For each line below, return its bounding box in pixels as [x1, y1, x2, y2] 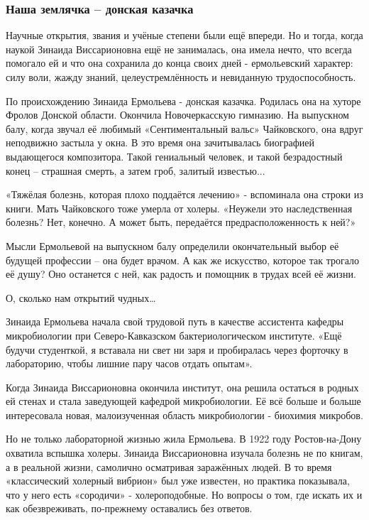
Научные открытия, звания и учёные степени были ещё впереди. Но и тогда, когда [6, 28, 363, 43]
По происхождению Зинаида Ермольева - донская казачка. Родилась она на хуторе [6, 93, 361, 108]
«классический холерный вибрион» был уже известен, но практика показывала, [6, 473, 350, 488]
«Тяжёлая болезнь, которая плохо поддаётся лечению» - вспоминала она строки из [6, 187, 363, 202]
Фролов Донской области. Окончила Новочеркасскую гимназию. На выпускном [6, 107, 349, 122]
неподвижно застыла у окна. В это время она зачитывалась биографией [6, 135, 314, 150]
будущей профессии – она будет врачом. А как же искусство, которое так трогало [6, 252, 360, 267]
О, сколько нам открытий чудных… [6, 290, 156, 305]
